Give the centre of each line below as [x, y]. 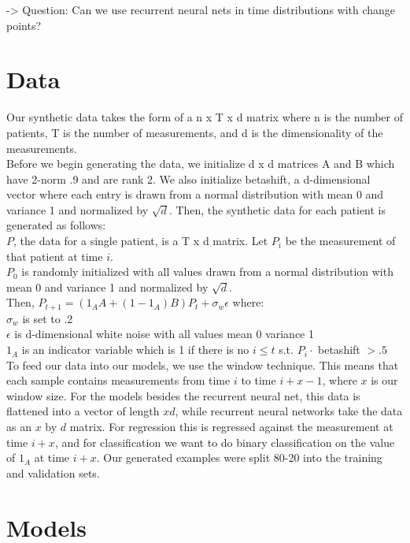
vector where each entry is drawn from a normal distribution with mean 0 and [195, 194]
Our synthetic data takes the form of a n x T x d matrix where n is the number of [205, 117]
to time [259, 380]
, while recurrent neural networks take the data [289, 411]
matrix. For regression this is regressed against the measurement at [231, 427]
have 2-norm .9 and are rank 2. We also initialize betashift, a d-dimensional [188, 179]
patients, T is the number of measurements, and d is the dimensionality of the [195, 132]
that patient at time [55, 256]
